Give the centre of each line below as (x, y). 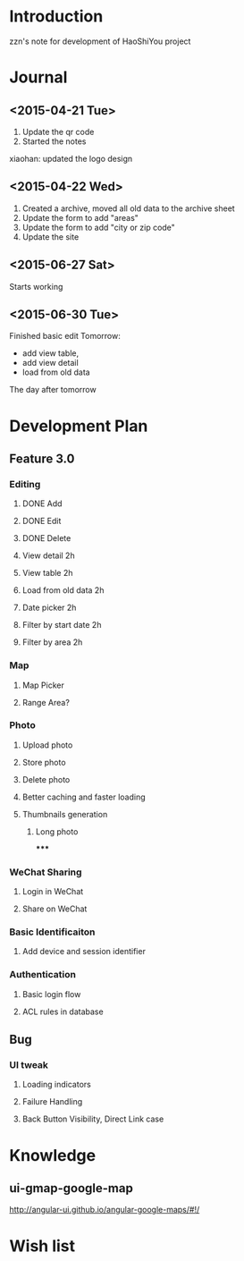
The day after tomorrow (53, 390)
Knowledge (53, 1155)
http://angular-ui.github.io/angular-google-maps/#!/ (105, 1210)
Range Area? (46, 702)
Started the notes (54, 141)
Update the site (50, 237)
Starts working (36, 286)
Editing (25, 484)
